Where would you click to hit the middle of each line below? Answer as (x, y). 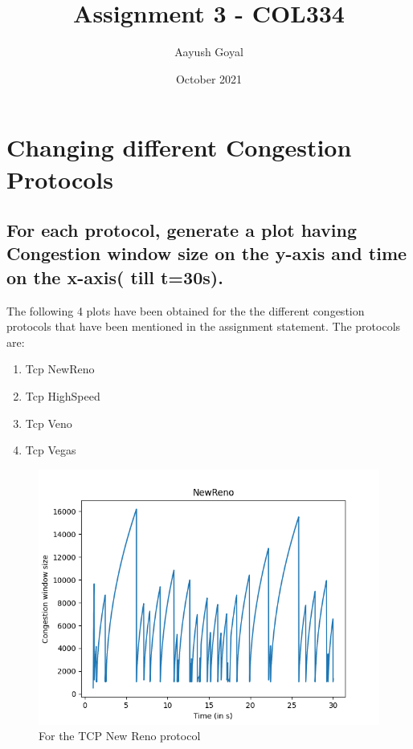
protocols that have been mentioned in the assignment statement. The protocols (204, 326)
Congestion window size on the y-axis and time (207, 253)
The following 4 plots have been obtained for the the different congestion (186, 310)
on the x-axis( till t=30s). (115, 277)
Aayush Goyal (209, 52)
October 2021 (209, 78)
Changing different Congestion (179, 147)
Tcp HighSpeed (63, 396)
